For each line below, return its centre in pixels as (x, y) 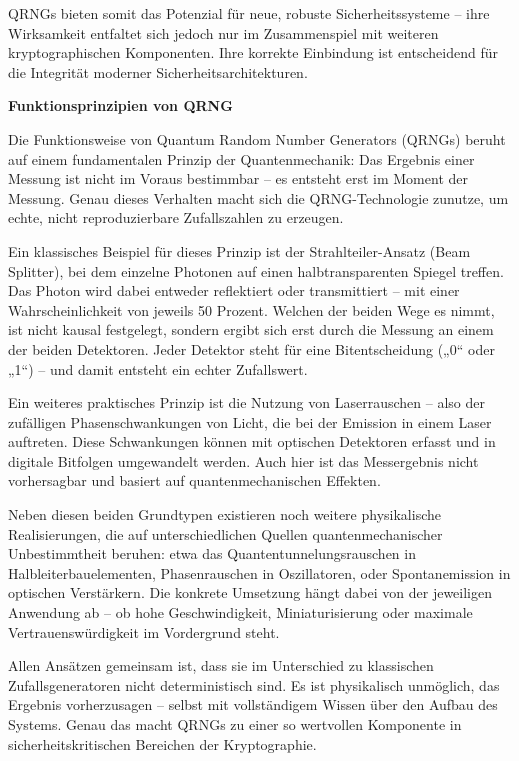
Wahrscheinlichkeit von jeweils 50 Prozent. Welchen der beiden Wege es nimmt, (251, 309)
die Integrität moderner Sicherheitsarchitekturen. (158, 71)
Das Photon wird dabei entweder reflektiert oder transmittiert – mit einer (234, 290)
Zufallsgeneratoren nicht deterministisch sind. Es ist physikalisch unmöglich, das (254, 684)
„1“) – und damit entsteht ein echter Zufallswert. (158, 368)
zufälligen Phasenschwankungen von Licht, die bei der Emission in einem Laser (250, 421)
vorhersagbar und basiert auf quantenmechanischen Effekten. (194, 480)
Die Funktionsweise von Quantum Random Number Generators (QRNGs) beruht (257, 138)
